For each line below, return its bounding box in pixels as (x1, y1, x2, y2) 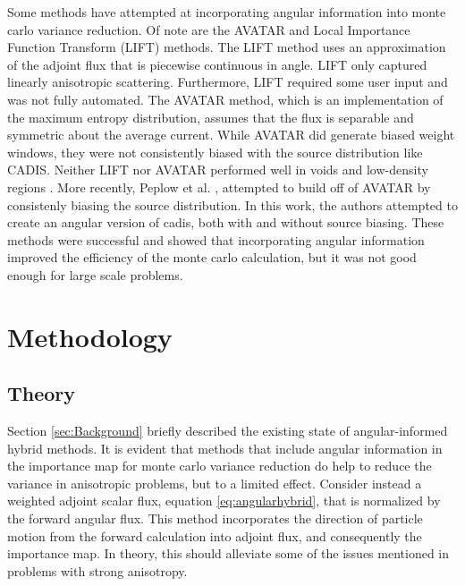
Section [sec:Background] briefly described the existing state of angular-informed (7, 421, 448, 440)
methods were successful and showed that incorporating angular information (7, 230, 425, 249)
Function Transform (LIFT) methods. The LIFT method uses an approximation (7, 38, 446, 56)
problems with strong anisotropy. (7, 561, 188, 580)
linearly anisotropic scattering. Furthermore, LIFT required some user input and (7, 72, 448, 91)
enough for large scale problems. (7, 265, 183, 284)
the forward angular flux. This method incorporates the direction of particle (7, 509, 423, 528)
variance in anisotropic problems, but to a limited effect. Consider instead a (7, 473, 422, 492)
